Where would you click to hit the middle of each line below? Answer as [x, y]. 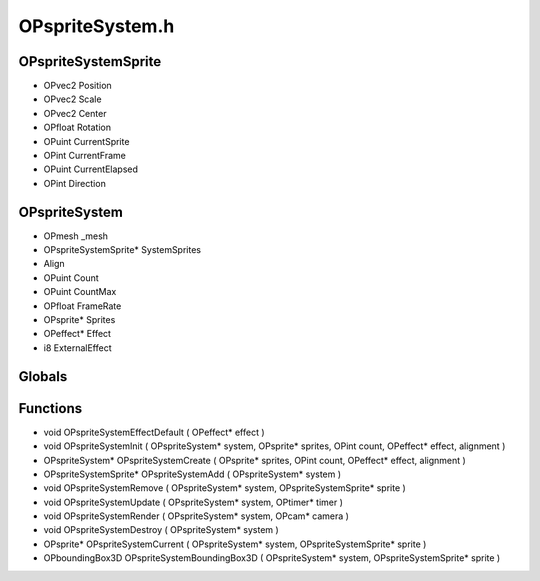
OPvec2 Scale [72, 99]
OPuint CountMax [80, 292]
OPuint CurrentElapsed [91, 169]
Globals [43, 376]
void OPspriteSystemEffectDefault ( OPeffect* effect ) [154, 432]
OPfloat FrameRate [82, 306]
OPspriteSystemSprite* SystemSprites [122, 250]
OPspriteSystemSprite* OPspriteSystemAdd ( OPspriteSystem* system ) [192, 474]
